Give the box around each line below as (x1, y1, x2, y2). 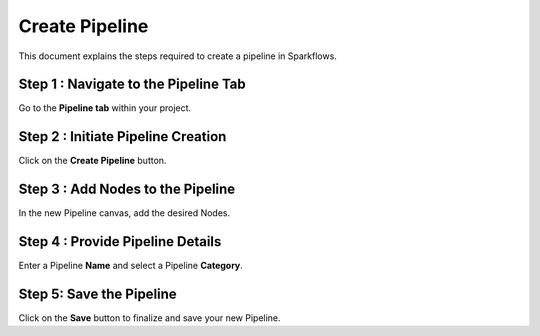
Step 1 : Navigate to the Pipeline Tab (18, 76, 247, 93)
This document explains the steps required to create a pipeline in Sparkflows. (18, 50, 337, 62)
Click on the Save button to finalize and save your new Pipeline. (18, 312, 281, 324)
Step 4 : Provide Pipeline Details (18, 233, 222, 250)
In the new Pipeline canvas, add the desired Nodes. (18, 207, 231, 219)
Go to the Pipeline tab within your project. (18, 102, 192, 114)
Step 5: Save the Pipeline (18, 285, 177, 302)
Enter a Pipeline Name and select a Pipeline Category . (18, 260, 244, 272)
